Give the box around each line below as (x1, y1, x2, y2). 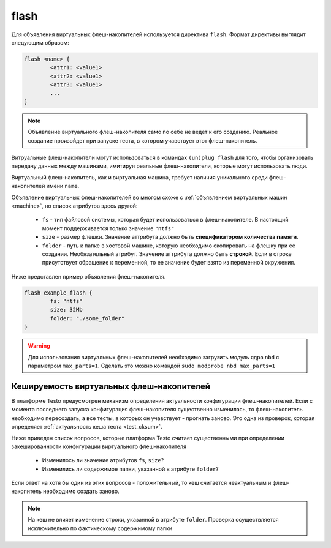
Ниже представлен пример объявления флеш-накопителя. (11, 272, 166, 280)
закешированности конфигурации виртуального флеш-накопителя (11, 443, 187, 450)
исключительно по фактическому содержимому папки (28, 524, 173, 532)
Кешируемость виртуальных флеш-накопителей (11, 381, 211, 391)
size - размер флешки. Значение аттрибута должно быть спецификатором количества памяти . (42, 233, 299, 241)
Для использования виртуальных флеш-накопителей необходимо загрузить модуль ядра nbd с (28, 353, 280, 361)
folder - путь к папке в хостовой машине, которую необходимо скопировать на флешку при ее (42, 242, 295, 249)
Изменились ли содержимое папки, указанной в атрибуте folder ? (42, 465, 219, 473)
